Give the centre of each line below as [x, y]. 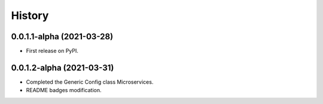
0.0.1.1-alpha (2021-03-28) [62, 37]
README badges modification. [64, 90]
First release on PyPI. [52, 51]
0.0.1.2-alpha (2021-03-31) [63, 67]
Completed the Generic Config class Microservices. [90, 82]
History [30, 15]
